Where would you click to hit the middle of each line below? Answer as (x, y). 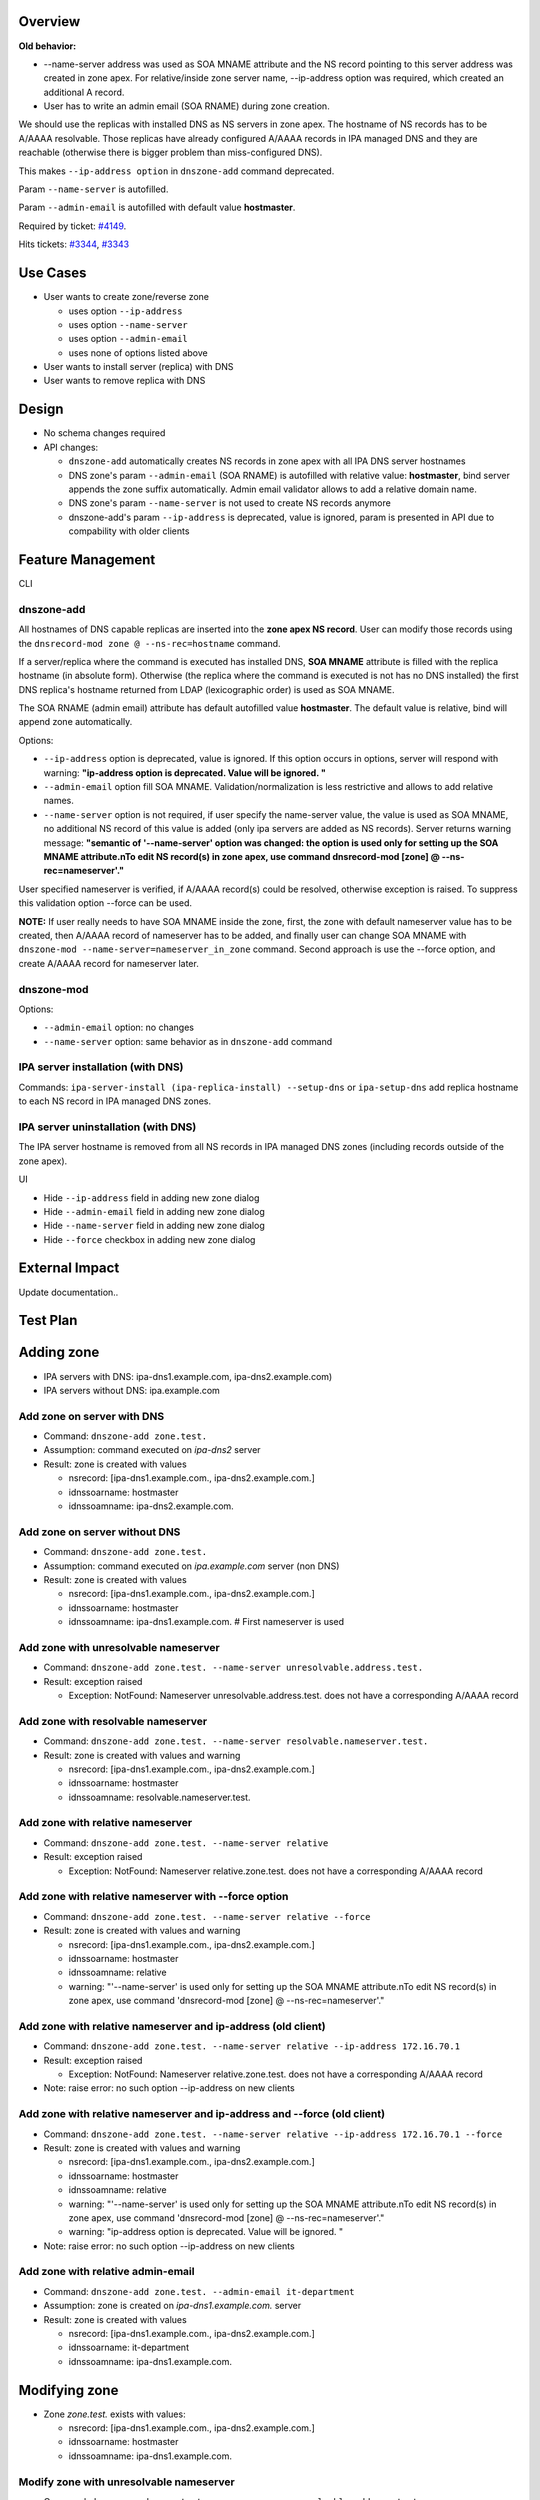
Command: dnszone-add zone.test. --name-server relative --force (207, 1916)
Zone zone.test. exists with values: (114, 2414)
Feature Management (87, 559)
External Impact (69, 1268)
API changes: (71, 447)
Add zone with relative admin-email (106, 2272)
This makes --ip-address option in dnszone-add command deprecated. (176, 171)
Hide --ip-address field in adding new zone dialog (151, 1197)
